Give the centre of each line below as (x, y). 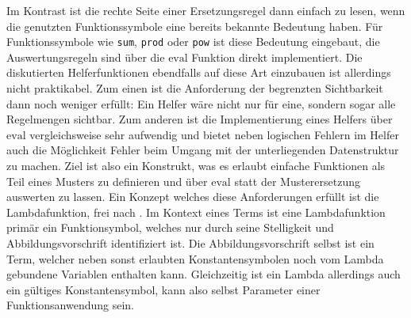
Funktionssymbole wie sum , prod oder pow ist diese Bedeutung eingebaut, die (193, 42)
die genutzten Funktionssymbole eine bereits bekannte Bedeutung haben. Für (195, 26)
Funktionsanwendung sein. (70, 305)
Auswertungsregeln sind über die (86, 57)
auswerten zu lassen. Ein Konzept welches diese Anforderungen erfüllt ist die (193, 197)
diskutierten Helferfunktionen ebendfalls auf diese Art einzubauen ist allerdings (199, 72)
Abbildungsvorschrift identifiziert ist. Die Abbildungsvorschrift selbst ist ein (190, 242)
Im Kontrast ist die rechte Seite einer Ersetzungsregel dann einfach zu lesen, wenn (206, 10)
